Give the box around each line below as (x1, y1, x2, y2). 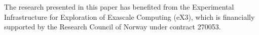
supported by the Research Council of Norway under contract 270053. (4, 21, 221, 32)
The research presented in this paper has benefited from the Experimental (4, 2, 234, 12)
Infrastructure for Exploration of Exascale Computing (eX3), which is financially (4, 11, 255, 22)
